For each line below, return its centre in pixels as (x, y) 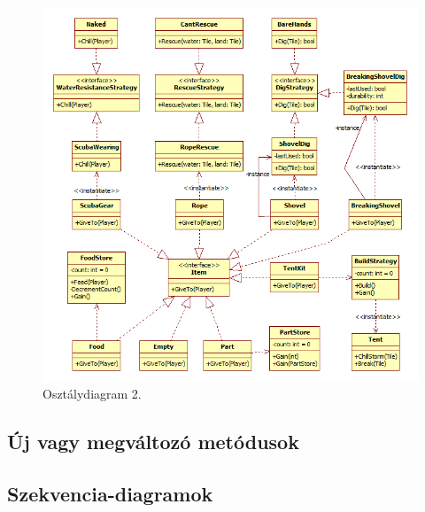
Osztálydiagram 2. (92, 394)
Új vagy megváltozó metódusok (153, 442)
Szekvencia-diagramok (110, 494)
